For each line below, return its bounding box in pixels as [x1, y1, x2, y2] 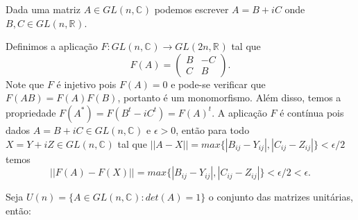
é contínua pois [280, 105, 344, 119]
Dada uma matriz [6, 2, 80, 16]
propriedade [6, 105, 56, 119]
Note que [6, 76, 44, 91]
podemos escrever [154, 2, 229, 16]
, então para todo [176, 122, 250, 137]
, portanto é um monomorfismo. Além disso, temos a [117, 90, 341, 105]
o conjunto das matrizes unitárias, [208, 189, 353, 204]
